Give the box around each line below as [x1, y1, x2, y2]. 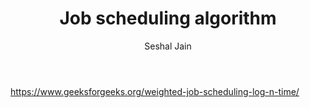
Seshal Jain [144, 40, 192, 52]
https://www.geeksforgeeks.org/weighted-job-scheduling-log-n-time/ [10, 85, 300, 97]
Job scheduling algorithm [59, 7, 277, 30]
